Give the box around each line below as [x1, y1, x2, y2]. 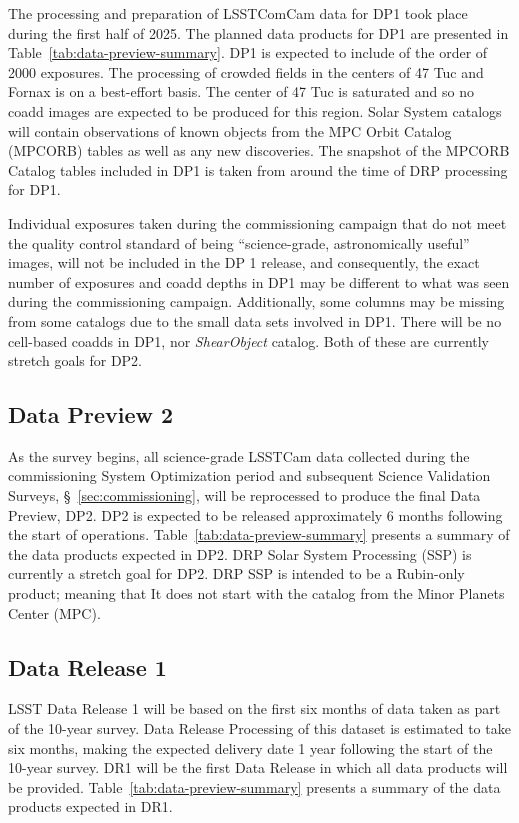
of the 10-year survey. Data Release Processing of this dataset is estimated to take [8, 718, 511, 739]
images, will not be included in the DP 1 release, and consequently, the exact [8, 252, 480, 273]
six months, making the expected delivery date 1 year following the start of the [8, 737, 493, 758]
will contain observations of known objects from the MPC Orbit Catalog [8, 120, 452, 141]
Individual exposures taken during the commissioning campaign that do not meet [8, 212, 507, 233]
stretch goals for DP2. [8, 350, 143, 371]
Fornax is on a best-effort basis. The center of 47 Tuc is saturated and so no [8, 81, 474, 102]
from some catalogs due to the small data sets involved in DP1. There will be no [8, 310, 502, 331]
